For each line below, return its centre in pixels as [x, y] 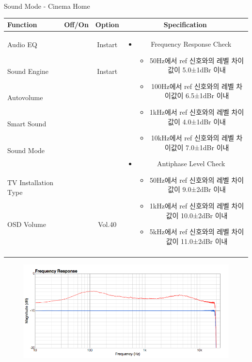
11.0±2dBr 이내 [204, 241]
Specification [185, 25]
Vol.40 [107, 224]
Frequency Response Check [191, 43]
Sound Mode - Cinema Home [47, 6]
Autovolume [25, 97]
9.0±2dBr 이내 [204, 189]
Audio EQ [22, 44]
